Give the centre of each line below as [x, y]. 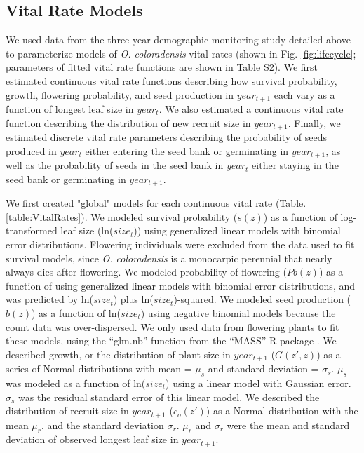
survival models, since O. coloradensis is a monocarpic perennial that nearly [169, 258]
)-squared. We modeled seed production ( [262, 299]
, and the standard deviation [102, 425]
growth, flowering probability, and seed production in [120, 94]
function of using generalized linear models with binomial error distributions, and [181, 285]
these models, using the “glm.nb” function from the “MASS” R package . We [171, 340]
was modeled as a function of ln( [76, 383]
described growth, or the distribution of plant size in [118, 354]
